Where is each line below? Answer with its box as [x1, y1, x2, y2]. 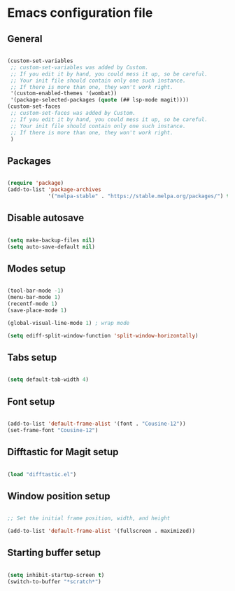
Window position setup [7, 490, 111, 502]
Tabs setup [7, 352, 57, 363]
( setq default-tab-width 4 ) [7, 376, 90, 383]
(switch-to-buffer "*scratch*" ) [7, 578, 101, 585]
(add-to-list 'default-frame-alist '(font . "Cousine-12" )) [7, 420, 187, 427]
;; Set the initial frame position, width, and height [7, 515, 171, 522]
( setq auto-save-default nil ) [7, 243, 96, 250]
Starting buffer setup [7, 547, 101, 559]
